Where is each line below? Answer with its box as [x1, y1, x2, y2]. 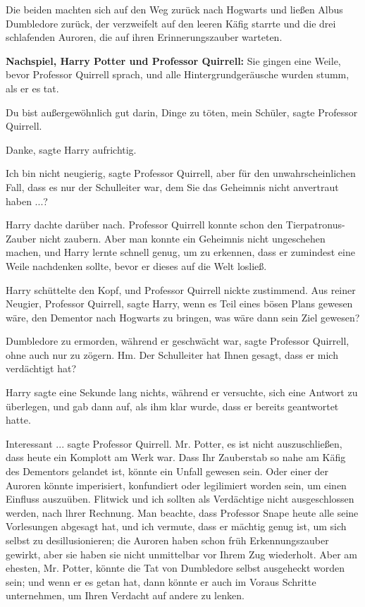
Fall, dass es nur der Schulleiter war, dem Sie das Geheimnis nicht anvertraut [6, 179, 339, 194]
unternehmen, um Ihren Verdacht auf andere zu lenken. [6, 588, 245, 603]
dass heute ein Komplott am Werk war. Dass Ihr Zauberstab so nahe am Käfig [6, 450, 346, 465]
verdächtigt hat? [6, 361, 76, 376]
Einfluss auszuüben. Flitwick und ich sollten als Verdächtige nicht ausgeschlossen [6, 491, 354, 506]
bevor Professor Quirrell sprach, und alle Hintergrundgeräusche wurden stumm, [6, 67, 349, 82]
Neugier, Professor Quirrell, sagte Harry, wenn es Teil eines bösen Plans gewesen [6, 296, 353, 311]
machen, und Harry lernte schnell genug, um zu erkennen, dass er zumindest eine [6, 245, 355, 259]
